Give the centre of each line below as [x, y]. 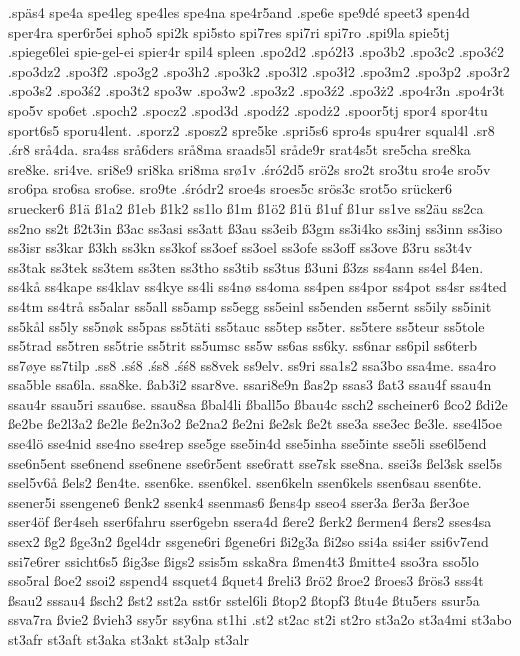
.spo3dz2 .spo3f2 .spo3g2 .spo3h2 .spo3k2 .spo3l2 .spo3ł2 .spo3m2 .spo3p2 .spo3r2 [259, 70]
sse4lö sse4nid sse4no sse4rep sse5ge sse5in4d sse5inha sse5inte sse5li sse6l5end [247, 443]
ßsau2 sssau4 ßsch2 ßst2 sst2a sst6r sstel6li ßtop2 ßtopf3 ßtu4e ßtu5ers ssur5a [244, 599]
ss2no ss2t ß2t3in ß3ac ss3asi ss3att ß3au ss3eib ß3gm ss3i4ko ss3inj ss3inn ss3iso [255, 227]
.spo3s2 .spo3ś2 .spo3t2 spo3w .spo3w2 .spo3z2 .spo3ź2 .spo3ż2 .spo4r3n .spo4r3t [256, 90]
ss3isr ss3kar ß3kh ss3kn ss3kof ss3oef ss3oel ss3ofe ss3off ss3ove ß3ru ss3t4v [240, 247]
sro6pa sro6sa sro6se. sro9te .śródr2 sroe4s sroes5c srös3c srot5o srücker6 [230, 188]
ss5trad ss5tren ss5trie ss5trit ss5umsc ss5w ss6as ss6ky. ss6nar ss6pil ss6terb [243, 345]
